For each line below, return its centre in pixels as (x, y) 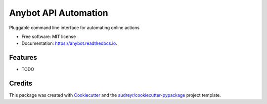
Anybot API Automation (59, 13)
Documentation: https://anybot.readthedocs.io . (69, 43)
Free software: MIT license (49, 36)
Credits (21, 84)
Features (23, 57)
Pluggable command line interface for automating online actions (74, 28)
